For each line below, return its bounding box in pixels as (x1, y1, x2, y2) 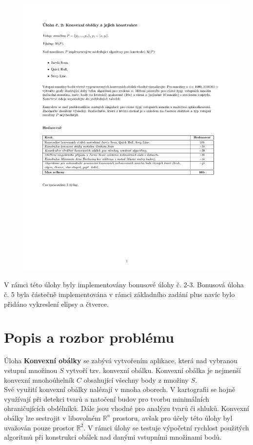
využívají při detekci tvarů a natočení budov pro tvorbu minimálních (4, 393, 209, 404)
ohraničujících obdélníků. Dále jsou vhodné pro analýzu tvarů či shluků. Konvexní (4, 403, 250, 413)
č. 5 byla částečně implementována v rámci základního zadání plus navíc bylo (4, 289, 235, 299)
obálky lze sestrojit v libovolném (4, 412, 101, 423)
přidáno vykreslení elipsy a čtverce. (4, 298, 109, 309)
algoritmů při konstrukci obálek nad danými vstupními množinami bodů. (4, 432, 222, 442)
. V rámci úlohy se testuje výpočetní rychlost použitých (83, 422, 249, 432)
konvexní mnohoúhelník (4, 374, 75, 385)
